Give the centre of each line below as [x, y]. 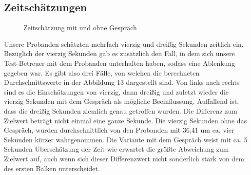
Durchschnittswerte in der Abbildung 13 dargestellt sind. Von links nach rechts [122, 82]
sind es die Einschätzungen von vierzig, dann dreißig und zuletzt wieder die [116, 91]
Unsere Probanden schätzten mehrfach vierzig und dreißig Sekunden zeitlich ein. [124, 44]
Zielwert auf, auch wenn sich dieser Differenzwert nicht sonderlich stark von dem [124, 158]
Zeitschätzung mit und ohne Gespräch [80, 28]
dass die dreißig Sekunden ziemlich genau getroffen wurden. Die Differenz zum [121, 110]
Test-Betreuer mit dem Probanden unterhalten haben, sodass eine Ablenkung [120, 63]
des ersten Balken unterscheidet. [52, 168]
